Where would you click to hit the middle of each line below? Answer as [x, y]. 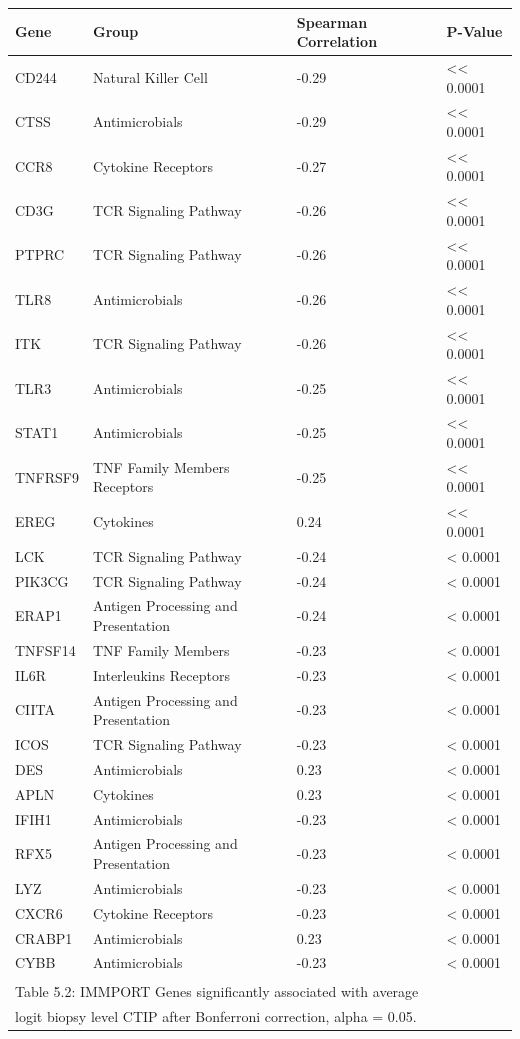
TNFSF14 [45, 649]
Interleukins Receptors [161, 674]
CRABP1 [44, 937]
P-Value [474, 31]
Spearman [332, 21]
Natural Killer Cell [150, 76]
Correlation [337, 41]
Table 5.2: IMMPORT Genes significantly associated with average [217, 990]
